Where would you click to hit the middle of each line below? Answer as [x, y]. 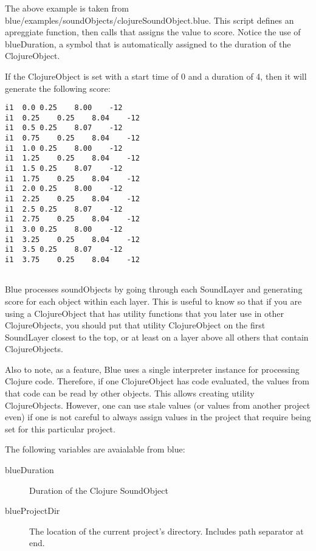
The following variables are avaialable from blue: [95, 449]
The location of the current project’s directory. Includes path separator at [167, 531]
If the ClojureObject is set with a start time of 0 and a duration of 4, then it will [156, 76]
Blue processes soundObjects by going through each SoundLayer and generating [154, 289]
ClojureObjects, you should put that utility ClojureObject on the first [135, 325]
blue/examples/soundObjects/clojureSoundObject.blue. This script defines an [149, 20]
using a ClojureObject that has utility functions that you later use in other [144, 313]
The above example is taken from [67, 8]
